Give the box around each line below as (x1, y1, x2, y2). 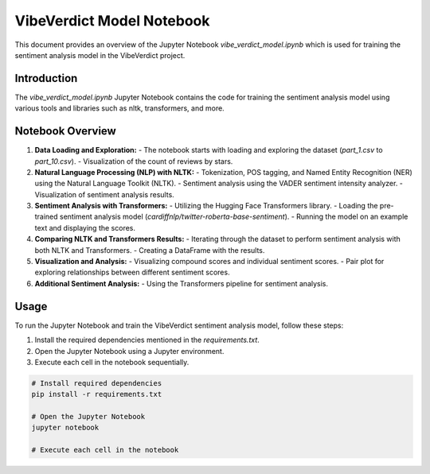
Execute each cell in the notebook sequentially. (34, 357, 190, 367)
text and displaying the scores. (34, 223, 135, 232)
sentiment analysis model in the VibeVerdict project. (14, 50, 186, 60)
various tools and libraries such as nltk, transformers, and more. (14, 103, 225, 113)
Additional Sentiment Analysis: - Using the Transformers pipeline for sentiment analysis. (34, 278, 329, 288)
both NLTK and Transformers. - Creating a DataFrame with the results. (34, 245, 265, 254)
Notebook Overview (14, 124, 117, 138)
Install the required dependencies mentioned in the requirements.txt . (34, 335, 260, 345)
